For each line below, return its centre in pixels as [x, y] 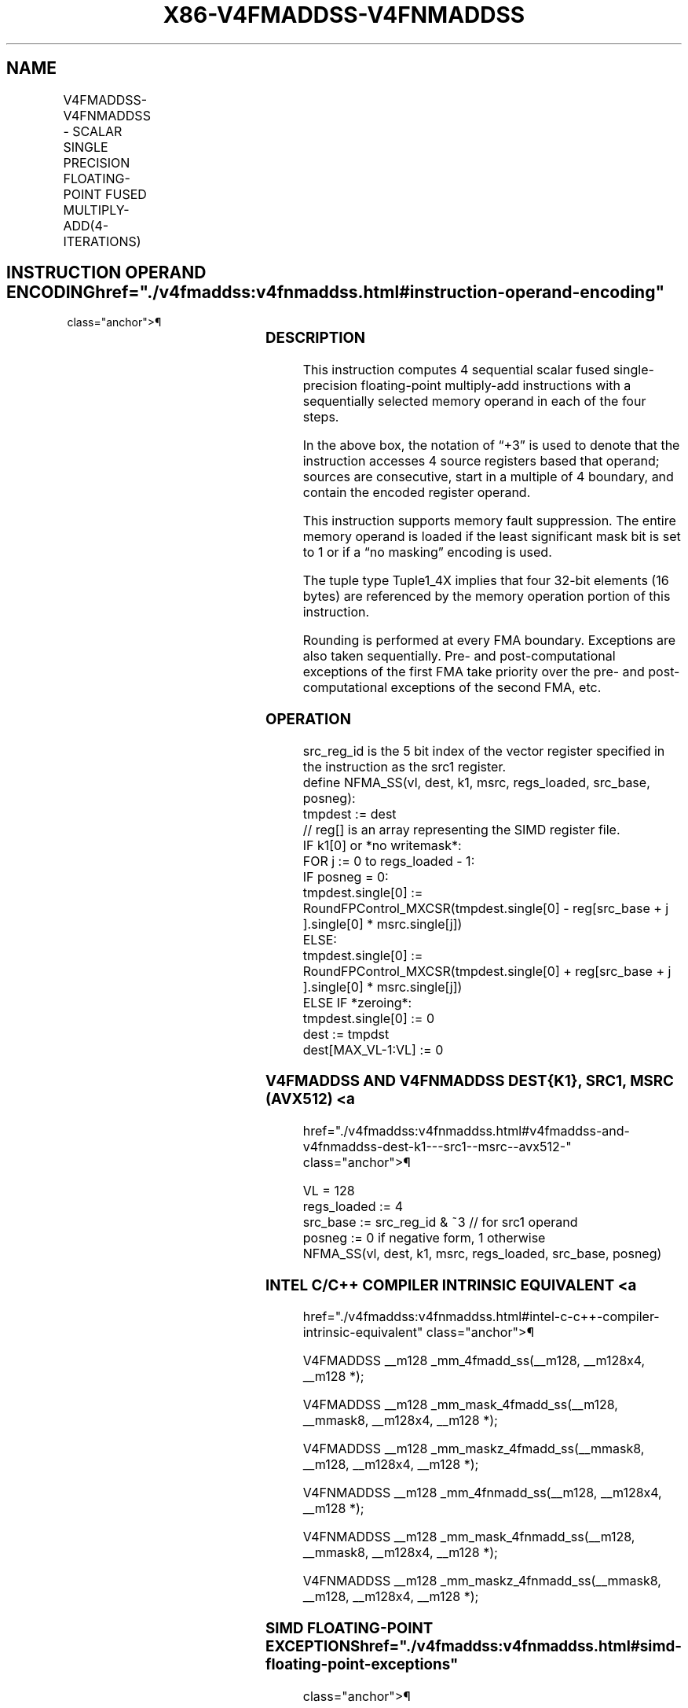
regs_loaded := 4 [353, 1207]
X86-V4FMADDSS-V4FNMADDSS [344, 15]
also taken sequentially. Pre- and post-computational [459, 656]
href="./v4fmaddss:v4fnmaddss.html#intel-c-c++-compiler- [481, 1317]
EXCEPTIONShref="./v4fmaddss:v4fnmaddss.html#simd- [474, 1647]
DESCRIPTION [316, 338]
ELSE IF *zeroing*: [357, 1002]
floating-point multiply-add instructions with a [496, 386]
